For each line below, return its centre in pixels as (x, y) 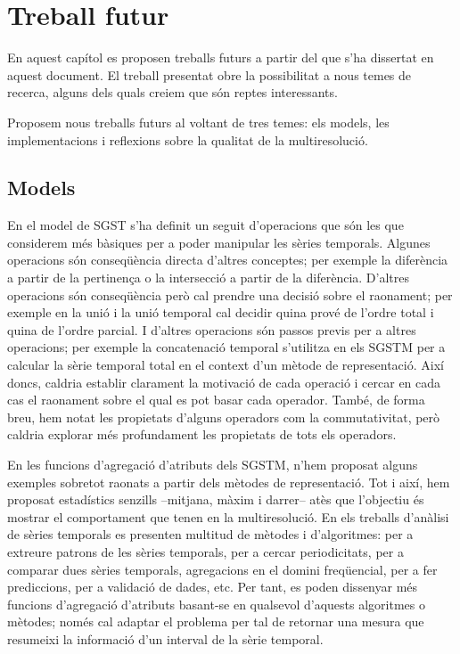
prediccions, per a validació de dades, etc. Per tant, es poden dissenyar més (213, 587)
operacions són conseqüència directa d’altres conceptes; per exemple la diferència (228, 260)
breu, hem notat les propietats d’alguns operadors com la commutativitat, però (224, 417)
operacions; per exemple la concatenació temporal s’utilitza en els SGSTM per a (226, 347)
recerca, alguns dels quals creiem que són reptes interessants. (172, 92)
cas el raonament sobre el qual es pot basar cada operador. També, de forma (216, 400)
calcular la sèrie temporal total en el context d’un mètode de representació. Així (226, 365)
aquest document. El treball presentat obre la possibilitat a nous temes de (209, 74)
